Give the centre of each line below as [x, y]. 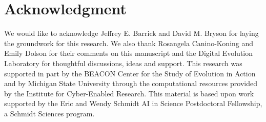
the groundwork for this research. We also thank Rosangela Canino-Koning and [129, 43]
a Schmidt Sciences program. [49, 113]
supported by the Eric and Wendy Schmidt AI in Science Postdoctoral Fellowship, [133, 103]
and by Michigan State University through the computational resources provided [131, 83]
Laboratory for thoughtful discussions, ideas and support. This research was [123, 63]
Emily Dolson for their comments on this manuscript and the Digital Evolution [129, 53]
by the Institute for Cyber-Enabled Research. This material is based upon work [129, 93]
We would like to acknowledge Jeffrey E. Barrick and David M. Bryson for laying [131, 33]
